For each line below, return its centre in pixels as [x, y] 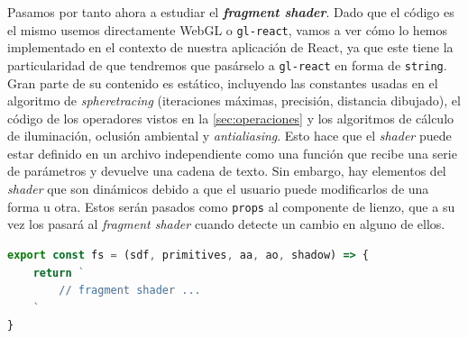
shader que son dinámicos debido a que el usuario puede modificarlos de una [218, 189]
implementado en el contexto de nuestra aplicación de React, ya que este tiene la [230, 47]
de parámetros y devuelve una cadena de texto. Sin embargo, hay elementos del [227, 171]
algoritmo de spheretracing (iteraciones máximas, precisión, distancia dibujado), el [234, 100]
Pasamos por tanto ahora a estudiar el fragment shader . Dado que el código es [231, 12]
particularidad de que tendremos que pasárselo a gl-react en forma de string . [227, 64]
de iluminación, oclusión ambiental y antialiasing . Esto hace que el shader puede [229, 136]
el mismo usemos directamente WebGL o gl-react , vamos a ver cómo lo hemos [228, 29]
